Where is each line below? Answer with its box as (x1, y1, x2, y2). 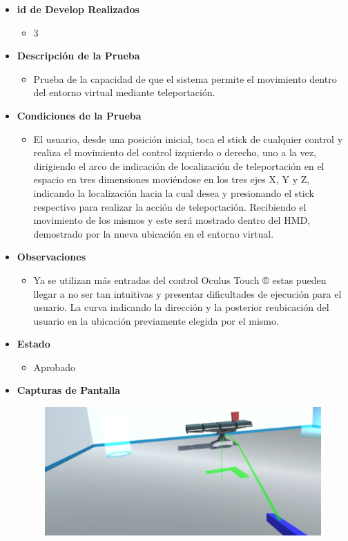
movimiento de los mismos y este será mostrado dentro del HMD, (33, 213, 311, 227)
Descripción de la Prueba (17, 48, 140, 63)
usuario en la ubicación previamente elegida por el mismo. (33, 313, 279, 328)
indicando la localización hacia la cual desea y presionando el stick (33, 185, 314, 200)
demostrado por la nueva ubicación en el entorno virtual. (33, 226, 274, 240)
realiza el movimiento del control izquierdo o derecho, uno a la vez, (33, 145, 316, 160)
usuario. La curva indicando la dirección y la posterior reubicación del (33, 300, 329, 314)
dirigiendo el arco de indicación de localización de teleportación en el (33, 158, 325, 173)
